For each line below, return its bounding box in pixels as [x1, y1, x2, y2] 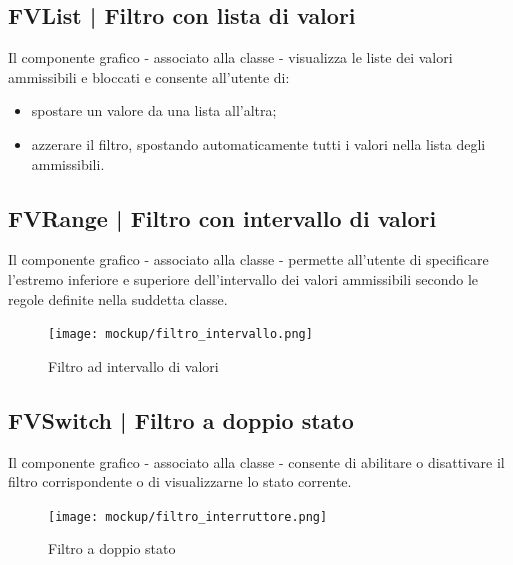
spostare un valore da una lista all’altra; [31, 100, 277, 121]
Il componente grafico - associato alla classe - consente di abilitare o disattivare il [8, 451, 505, 472]
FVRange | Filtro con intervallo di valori [8, 202, 437, 233]
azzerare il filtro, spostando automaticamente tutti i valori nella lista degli [31, 133, 486, 154]
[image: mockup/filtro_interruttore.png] [48, 509, 328, 524]
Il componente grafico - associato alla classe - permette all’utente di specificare [8, 249, 489, 270]
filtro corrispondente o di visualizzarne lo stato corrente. [8, 471, 352, 492]
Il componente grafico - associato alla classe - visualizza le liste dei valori [8, 47, 453, 68]
